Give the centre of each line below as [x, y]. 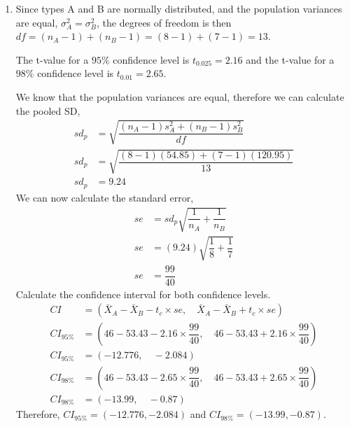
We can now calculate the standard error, [105, 197]
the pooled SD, [48, 110]
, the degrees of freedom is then [164, 22]
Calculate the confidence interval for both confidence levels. [143, 294]
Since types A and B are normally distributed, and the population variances [179, 8]
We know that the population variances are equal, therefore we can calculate [180, 96]
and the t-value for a [290, 59]
